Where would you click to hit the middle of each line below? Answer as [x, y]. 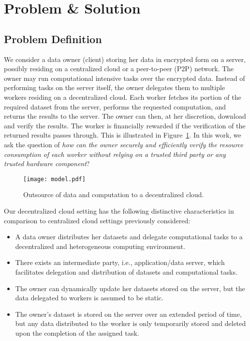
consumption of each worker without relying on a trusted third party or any [115, 154]
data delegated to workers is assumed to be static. [89, 298]
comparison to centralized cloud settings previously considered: [97, 220]
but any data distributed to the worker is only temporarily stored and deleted [131, 323]
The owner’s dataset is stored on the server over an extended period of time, [128, 314]
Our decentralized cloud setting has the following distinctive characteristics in [119, 210]
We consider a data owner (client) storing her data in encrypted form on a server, [125, 59]
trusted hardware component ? [47, 163]
